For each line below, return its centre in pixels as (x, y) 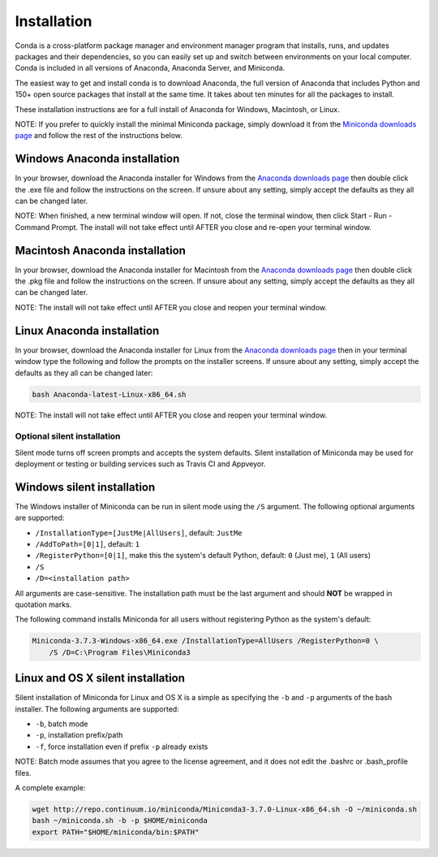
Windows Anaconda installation (97, 159)
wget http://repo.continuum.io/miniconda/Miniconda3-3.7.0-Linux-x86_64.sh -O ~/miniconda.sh (225, 809)
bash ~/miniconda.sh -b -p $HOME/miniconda (120, 821)
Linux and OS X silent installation (100, 678)
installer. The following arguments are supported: (97, 709)
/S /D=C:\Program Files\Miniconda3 (120, 652)
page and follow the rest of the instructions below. (99, 136)
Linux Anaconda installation (87, 330)
